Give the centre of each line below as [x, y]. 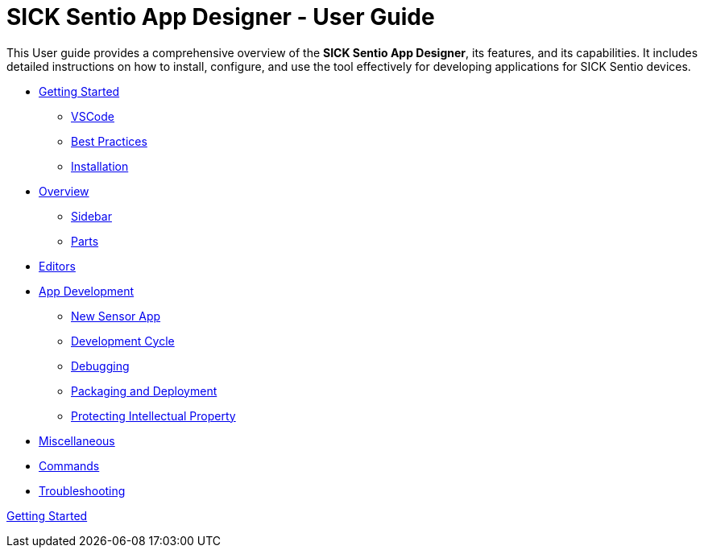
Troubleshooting [82, 490]
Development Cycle [123, 341]
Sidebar [91, 216]
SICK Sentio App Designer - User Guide [221, 17]
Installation [100, 166]
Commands [69, 465]
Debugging [100, 366]
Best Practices [109, 141]
